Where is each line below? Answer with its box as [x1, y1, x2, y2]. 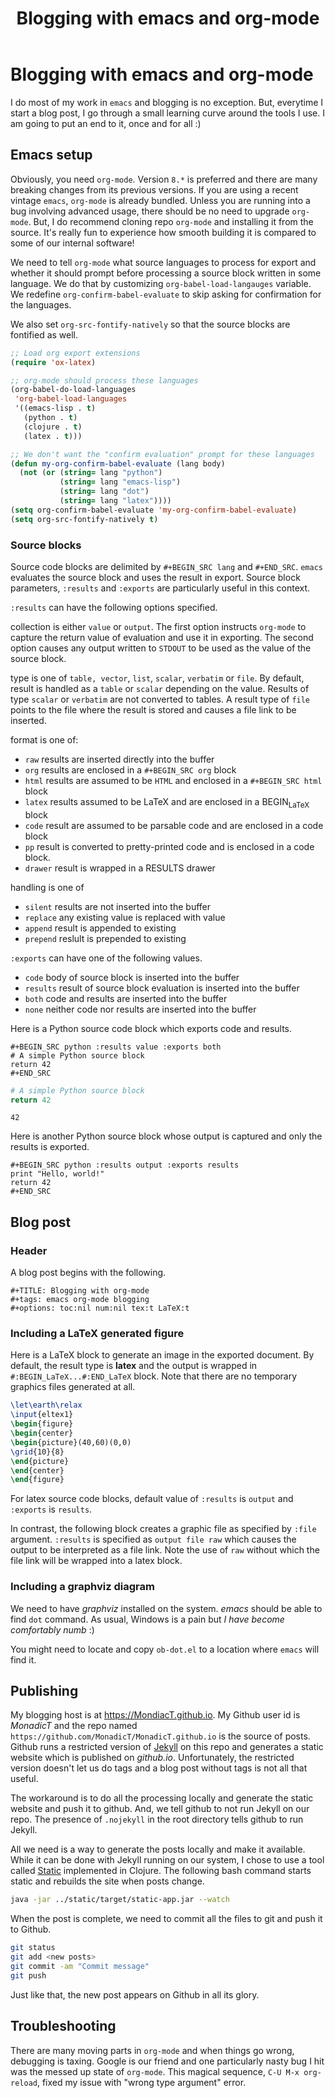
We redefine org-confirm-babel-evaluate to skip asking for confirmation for [10, 288, 322, 300]
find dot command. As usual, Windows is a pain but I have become [10, 1613, 285, 1625]
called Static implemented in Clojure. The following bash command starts [10, 1865, 312, 1877]
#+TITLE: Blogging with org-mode [10, 1286, 150, 1296]
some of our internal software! [10, 237, 135, 249]
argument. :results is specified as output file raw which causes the [10, 1533, 297, 1546]
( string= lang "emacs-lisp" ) [59, 477, 182, 487]
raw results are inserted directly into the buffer [24, 753, 215, 765]
